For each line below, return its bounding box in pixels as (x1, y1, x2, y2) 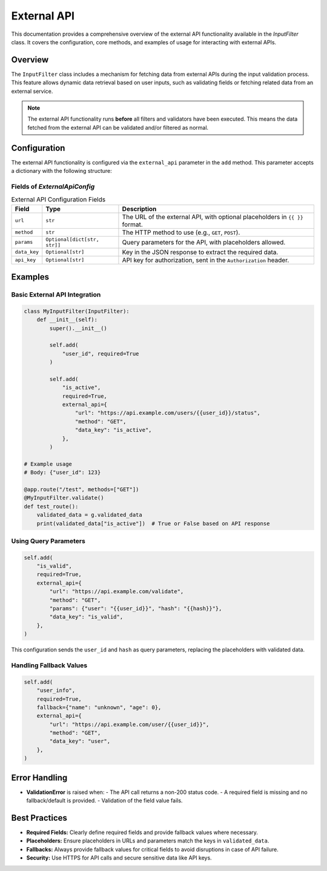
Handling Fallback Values (11, 661, 88, 670)
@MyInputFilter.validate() (24, 494, 104, 502)
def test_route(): (24, 503, 79, 509)
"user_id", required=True (62, 350, 139, 357)
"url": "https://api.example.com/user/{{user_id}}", (49, 721, 210, 728)
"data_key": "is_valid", (49, 613, 124, 620)
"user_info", (36, 687, 76, 694)
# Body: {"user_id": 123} (24, 469, 101, 476)
